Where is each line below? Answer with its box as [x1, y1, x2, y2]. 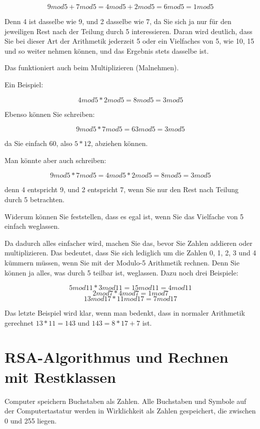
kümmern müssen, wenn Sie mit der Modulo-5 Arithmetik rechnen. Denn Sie [4, 257, 239, 267]
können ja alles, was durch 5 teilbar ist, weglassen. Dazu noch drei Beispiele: [4, 267, 238, 277]
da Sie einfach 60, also [4, 138, 72, 149]
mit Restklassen [4, 366, 116, 387]
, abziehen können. [90, 138, 148, 149]
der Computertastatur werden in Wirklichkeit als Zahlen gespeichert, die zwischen [4, 405, 256, 416]
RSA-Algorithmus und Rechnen [4, 347, 228, 367]
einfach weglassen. [4, 221, 60, 231]
